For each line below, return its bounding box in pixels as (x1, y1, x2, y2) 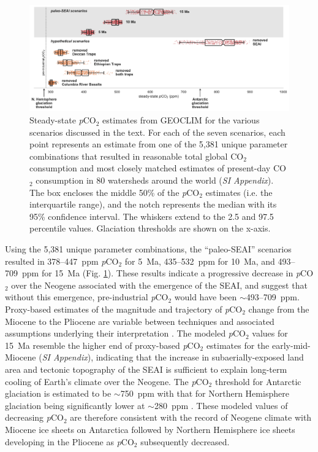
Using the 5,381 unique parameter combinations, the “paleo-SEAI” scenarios (5, 243, 292, 255)
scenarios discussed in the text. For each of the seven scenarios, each (29, 125, 286, 138)
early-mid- (271, 338, 311, 351)
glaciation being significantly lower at (5, 399, 145, 411)
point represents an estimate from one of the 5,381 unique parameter (29, 138, 288, 150)
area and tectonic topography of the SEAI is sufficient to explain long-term (5, 362, 287, 375)
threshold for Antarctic (214, 375, 301, 388)
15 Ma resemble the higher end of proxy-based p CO (5, 338, 200, 351)
